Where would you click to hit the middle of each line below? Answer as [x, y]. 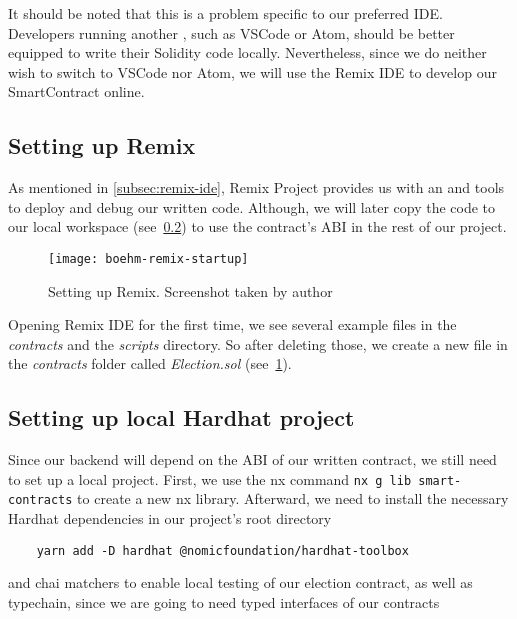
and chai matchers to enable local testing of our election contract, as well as [240, 582]
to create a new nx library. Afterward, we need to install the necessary [293, 498]
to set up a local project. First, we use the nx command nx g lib [210, 478]
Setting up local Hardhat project [181, 417]
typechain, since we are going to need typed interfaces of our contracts [224, 601]
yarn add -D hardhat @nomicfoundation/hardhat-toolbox [222, 550]
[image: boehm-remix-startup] [148, 258]
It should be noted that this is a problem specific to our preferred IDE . [225, 13]
